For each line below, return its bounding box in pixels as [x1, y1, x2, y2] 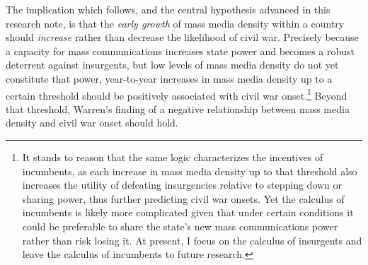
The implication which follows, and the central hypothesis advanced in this [6, 2, 330, 16]
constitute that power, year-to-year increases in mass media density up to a [6, 71, 333, 86]
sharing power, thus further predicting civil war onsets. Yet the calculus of [22, 191, 345, 206]
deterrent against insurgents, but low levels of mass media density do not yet [6, 57, 339, 72]
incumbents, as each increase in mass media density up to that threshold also [22, 163, 357, 178]
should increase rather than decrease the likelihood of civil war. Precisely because [6, 30, 359, 45]
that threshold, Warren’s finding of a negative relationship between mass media [6, 101, 350, 116]
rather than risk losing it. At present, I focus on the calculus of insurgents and [22, 232, 362, 247]
